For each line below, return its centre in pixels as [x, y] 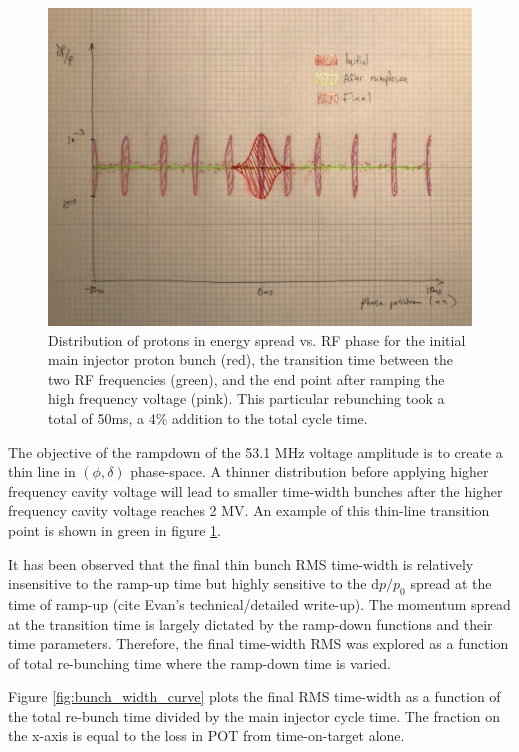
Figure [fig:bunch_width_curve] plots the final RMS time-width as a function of [254, 696]
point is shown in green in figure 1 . [114, 529]
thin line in [42, 471]
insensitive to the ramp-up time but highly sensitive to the [187, 583]
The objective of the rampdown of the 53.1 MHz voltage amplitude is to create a [255, 451]
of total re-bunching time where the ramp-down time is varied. [199, 662]
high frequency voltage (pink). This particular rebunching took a [246, 398]
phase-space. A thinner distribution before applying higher [309, 471]
